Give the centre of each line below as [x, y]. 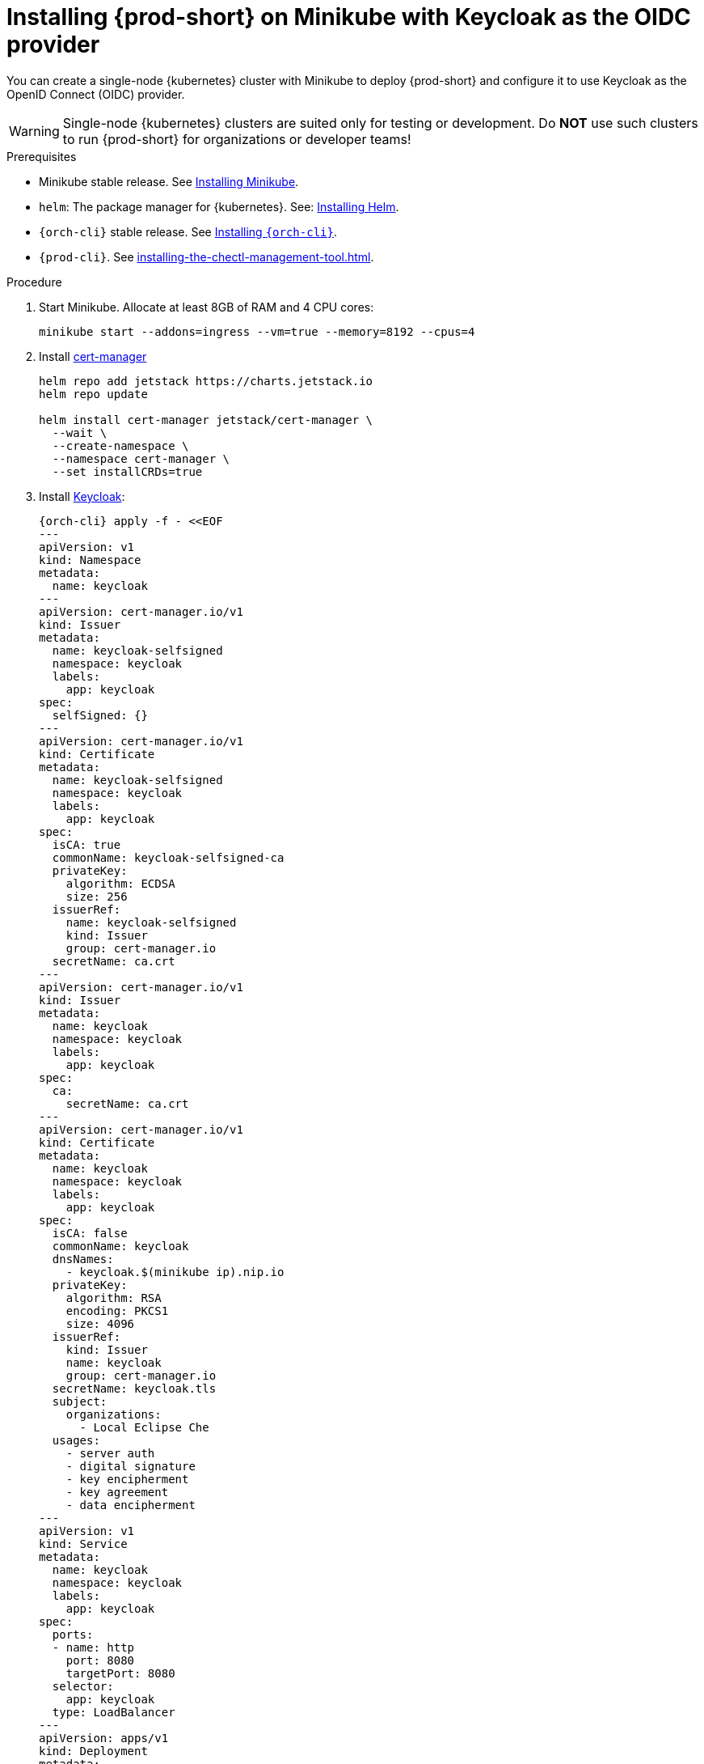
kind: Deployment [93, 1751]
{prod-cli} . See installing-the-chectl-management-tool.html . [207, 257]
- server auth [110, 1453]
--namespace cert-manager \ [141, 458]
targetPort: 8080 [120, 1673]
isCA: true [86, 844]
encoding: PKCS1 [117, 1310]
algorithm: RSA [114, 1298]
